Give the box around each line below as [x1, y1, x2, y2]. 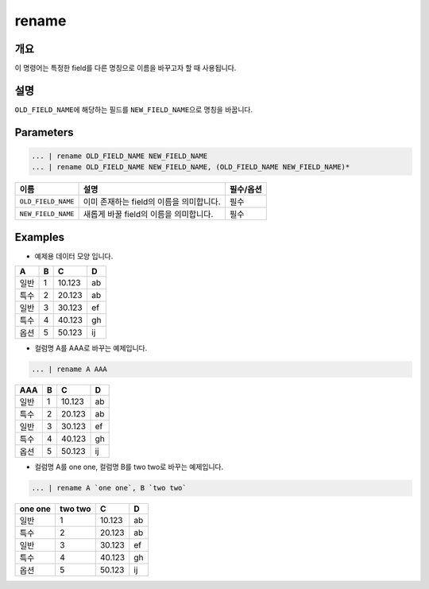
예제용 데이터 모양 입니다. [34, 251, 114, 261]
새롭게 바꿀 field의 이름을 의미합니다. [83, 209, 214, 220]
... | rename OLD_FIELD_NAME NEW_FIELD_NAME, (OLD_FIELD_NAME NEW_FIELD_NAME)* [31, 163, 350, 172]
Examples [14, 231, 65, 244]
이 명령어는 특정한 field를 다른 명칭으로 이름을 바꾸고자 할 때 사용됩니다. [14, 64, 237, 73]
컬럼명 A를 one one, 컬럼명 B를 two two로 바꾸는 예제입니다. [34, 462, 224, 472]
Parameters [14, 126, 74, 139]
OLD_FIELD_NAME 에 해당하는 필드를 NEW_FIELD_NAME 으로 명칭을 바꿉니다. [14, 104, 253, 114]
